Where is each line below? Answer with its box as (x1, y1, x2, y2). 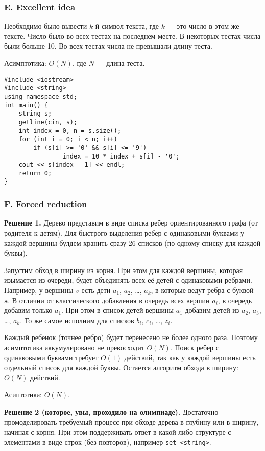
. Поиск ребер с (170, 342, 219, 352)
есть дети (81, 284, 111, 295)
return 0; (18, 169, 52, 177)
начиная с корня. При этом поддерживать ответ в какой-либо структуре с (4, 426, 231, 437)
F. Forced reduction (4, 197, 87, 210)
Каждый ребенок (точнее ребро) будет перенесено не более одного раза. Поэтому (4, 332, 258, 343)
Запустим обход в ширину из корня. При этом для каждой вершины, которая (4, 264, 243, 275)
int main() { (4, 101, 48, 109)
